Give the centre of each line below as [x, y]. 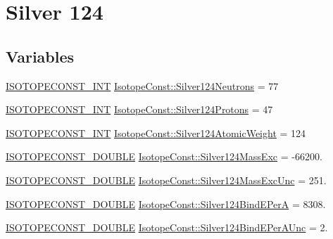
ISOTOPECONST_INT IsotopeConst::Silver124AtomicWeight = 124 [156, 133]
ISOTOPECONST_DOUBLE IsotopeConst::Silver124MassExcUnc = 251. [166, 180]
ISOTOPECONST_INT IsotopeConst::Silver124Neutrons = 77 [142, 85]
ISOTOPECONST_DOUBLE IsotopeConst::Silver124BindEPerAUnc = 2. [167, 227]
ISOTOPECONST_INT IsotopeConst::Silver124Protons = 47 [139, 109]
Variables [40, 56]
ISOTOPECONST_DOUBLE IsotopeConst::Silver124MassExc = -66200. [164, 156]
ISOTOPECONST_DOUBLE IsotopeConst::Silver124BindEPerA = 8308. [166, 204]
